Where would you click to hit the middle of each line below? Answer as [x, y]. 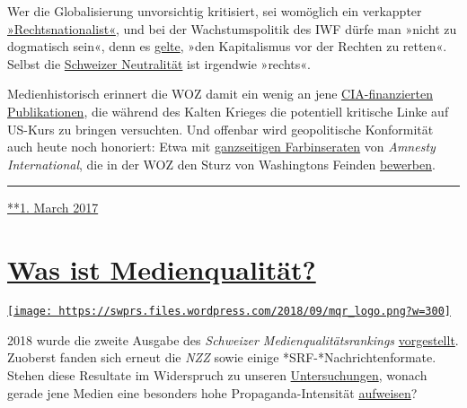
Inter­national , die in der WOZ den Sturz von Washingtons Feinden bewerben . [221, 164]
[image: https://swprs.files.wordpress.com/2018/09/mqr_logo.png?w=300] [229, 312]
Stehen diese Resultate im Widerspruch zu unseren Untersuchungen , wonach [217, 374]
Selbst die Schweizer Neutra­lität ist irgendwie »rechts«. [159, 63]
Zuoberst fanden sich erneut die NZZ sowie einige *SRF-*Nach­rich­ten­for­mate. [222, 357]
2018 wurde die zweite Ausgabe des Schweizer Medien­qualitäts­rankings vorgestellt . [233, 339]
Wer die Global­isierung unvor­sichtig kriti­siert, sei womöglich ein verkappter [215, 11]
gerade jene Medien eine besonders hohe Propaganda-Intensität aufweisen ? [212, 392]
